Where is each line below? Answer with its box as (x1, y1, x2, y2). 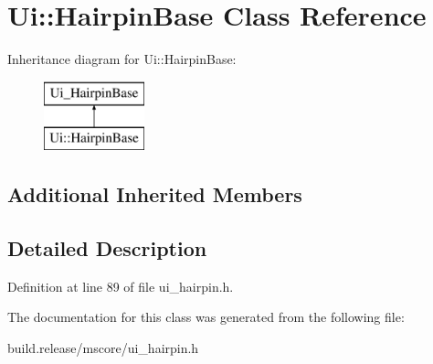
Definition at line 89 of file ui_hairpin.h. (7, 276, 234, 295)
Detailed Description (7, 234, 207, 262)
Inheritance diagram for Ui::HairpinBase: (7, 49, 237, 69)
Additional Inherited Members (7, 180, 302, 209)
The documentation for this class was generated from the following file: (7, 307, 405, 327)
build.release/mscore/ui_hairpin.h (7, 338, 199, 358)
